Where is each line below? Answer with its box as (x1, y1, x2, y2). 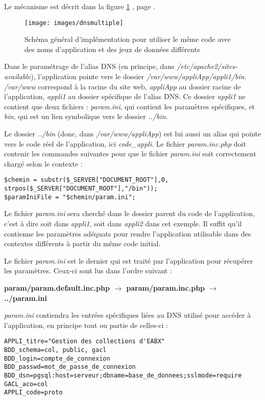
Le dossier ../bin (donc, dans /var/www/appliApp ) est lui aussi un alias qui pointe (4, 128, 261, 138)
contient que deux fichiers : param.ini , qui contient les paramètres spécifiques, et (4, 101, 255, 111)
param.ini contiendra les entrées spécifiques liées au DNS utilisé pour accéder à (4, 310, 251, 320)
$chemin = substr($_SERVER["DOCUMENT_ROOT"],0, (4, 176, 169, 184)
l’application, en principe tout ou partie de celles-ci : (4, 319, 168, 330)
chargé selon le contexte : (4, 158, 83, 169)
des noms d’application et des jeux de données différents (25, 43, 200, 54)
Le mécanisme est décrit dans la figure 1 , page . (4, 1, 156, 11)
